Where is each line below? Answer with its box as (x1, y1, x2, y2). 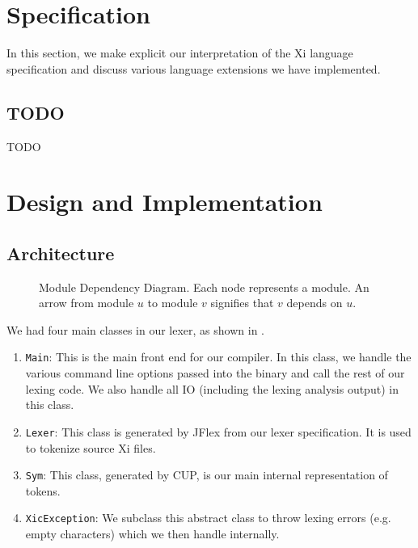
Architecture (6, 240, 115, 265)
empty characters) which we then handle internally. (25, 525, 280, 542)
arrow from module (39, 294, 134, 311)
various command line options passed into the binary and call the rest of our (25, 365, 405, 381)
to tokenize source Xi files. (25, 439, 156, 456)
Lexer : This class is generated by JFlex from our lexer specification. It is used (25, 423, 412, 440)
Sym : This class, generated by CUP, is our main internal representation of (25, 466, 388, 483)
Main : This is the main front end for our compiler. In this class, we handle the (25, 348, 412, 365)
